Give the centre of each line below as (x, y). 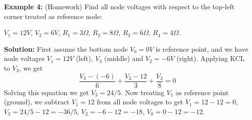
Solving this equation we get (47, 92)
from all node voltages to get (140, 102)
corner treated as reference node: (53, 16)
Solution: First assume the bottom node (66, 49)
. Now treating (143, 92)
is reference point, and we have (202, 49)
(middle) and (124, 58)
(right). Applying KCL (211, 58)
